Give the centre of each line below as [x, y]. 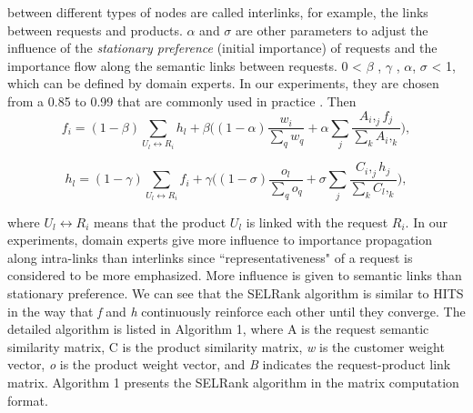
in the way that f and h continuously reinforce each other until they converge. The [236, 311]
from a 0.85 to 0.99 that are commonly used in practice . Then [182, 101]
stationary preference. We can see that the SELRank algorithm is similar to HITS [236, 293]
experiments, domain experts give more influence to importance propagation [220, 240]
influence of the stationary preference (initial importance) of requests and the [222, 48]
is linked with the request [317, 222]
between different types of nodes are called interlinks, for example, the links [218, 12]
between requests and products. [95, 30]
